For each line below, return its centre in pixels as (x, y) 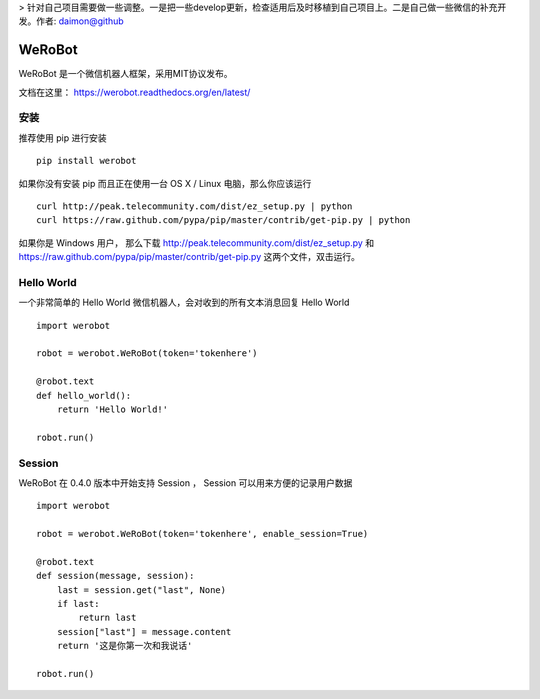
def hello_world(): (84, 395)
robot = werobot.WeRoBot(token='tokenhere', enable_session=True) (202, 534)
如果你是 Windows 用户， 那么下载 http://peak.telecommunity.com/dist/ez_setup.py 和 (196, 242)
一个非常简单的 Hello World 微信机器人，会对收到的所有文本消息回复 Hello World (184, 302)
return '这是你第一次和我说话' (124, 646)
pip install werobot (86, 161)
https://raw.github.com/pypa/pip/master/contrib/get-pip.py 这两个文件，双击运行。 (189, 257)
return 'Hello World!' (112, 409)
